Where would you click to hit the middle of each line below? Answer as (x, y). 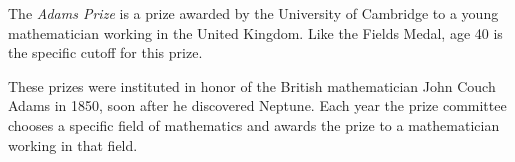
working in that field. (73, 144)
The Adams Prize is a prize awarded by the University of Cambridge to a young (253, 13)
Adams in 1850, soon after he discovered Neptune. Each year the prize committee (257, 105)
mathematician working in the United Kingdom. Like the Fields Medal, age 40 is (255, 32)
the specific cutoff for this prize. (105, 52)
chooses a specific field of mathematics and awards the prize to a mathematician (254, 124)
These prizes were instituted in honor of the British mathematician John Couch (252, 85)
